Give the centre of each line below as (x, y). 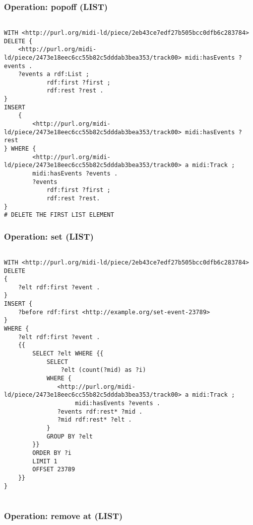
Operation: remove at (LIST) (63, 515)
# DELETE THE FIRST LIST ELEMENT (59, 215)
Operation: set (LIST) (49, 236)
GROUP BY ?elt (69, 436)
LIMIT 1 (45, 461)
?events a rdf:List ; (54, 74)
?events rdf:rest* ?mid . (100, 411)
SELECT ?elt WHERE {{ (68, 354)
